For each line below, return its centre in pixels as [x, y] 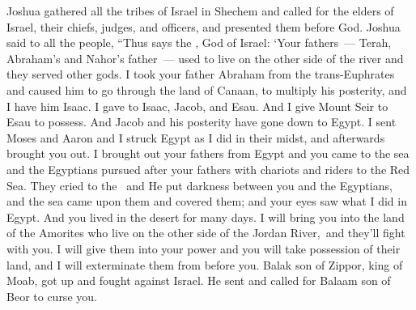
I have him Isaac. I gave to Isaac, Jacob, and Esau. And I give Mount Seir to [197, 106]
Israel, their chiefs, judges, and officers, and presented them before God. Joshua [204, 26]
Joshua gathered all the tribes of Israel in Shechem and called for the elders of [200, 11]
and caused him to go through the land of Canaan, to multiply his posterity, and [207, 89]
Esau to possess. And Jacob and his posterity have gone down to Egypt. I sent [202, 122]
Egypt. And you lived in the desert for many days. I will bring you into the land [206, 217]
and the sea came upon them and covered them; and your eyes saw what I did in [207, 201]
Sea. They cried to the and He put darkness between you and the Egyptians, [200, 185]
